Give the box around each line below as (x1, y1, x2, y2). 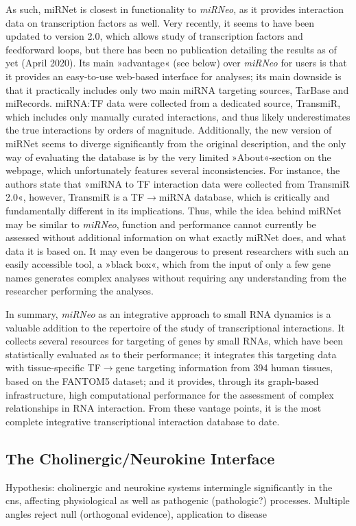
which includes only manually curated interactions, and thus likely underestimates (5, 109, 351, 123)
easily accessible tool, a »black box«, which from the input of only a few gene (5, 257, 331, 271)
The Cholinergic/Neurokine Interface (5, 447, 275, 468)
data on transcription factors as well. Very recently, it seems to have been (5, 15, 315, 29)
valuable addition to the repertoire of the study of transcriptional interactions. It (5, 320, 345, 334)
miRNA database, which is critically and (158, 190, 330, 204)
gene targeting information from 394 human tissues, (115, 360, 333, 375)
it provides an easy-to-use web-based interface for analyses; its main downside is (5, 68, 342, 83)
